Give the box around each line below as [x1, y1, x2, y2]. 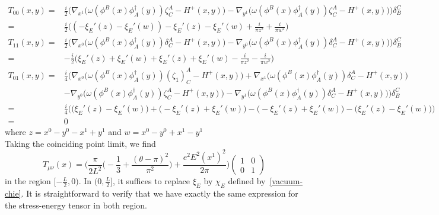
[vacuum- [269, 175, 303, 187]
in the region [5, 175, 51, 187]
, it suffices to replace [113, 175, 190, 187]
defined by [228, 175, 266, 187]
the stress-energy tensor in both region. [5, 198, 148, 211]
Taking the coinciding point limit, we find [5, 137, 156, 149]
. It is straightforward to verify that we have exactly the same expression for [21, 187, 298, 200]
